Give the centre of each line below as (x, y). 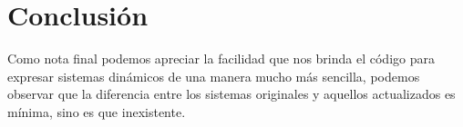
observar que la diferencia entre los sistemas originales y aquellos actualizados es (231, 94)
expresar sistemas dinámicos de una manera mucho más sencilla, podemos (214, 76)
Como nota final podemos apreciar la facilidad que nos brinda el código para (221, 59)
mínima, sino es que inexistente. (97, 111)
